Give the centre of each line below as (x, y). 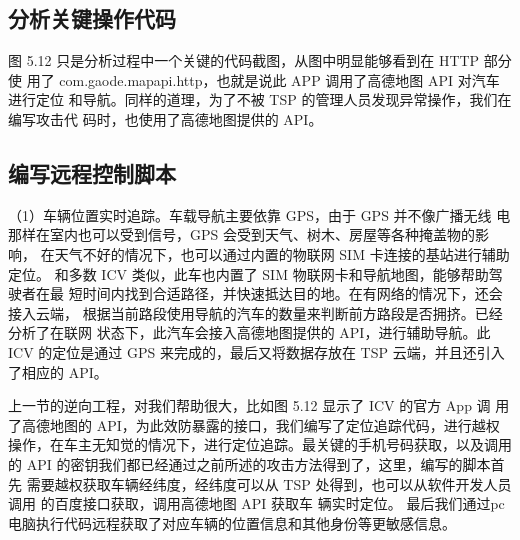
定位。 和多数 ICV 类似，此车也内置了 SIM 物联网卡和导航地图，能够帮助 (248, 273)
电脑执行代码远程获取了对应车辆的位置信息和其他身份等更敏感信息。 (232, 522)
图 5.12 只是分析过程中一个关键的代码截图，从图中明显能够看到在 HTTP (244, 60)
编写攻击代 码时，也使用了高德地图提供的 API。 (165, 118)
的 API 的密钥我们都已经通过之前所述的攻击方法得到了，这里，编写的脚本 (249, 463)
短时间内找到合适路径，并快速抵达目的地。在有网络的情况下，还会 (285, 293)
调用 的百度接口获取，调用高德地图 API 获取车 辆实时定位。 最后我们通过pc (256, 503)
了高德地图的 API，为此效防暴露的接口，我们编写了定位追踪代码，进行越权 (254, 424)
